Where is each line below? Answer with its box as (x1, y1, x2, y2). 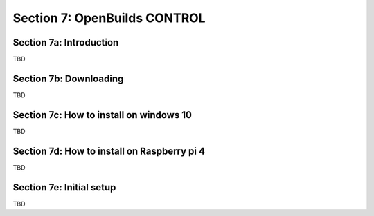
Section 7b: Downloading (12, 72, 124, 84)
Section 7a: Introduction (12, 37, 119, 48)
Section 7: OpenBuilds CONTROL (12, 10, 206, 26)
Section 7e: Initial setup (12, 181, 116, 193)
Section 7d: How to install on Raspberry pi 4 (12, 145, 206, 157)
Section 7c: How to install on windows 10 (12, 109, 192, 121)
